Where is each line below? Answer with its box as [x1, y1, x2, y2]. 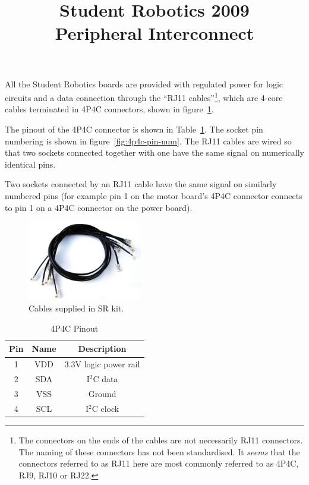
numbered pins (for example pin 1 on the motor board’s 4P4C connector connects [5, 189, 302, 201]
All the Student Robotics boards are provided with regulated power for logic [5, 77, 283, 90]
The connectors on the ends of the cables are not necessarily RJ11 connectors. [18, 433, 303, 446]
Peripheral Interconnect [55, 21, 254, 45]
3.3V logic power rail [64, 358, 140, 370]
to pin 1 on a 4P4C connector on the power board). [5, 201, 193, 213]
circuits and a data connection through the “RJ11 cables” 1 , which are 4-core [5, 90, 283, 103]
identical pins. [5, 158, 56, 170]
